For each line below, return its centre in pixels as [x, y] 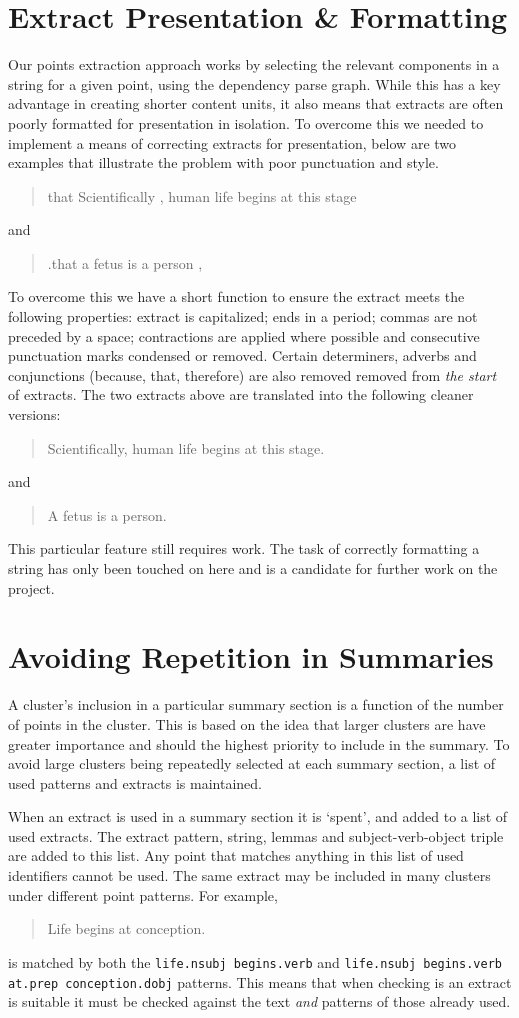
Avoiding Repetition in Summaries [251, 656]
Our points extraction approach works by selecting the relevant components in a [254, 64]
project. [31, 587]
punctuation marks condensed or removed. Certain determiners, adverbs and [242, 355]
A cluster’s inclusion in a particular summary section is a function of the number [256, 704]
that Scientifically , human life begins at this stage [202, 195]
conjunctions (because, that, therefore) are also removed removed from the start [252, 374]
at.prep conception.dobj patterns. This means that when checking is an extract [260, 981]
